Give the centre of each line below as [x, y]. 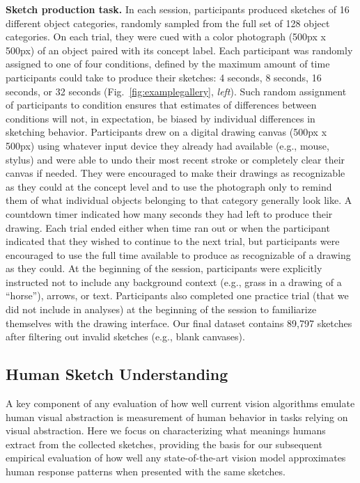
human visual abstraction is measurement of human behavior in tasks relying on [177, 417]
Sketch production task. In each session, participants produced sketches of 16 [178, 9]
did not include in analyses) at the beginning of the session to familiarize [161, 309]
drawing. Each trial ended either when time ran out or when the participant [168, 227]
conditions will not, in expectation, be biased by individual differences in [161, 118]
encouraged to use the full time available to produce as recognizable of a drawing [178, 254]
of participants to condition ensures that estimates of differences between [161, 105]
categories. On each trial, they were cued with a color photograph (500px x [166, 37]
